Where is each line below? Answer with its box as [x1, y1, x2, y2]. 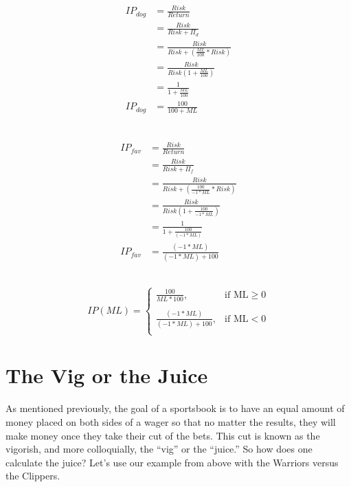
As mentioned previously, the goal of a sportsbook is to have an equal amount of [5, 401, 345, 415]
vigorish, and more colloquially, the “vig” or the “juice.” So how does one [5, 442, 313, 456]
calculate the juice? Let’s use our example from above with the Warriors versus [5, 455, 339, 469]
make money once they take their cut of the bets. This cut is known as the [5, 428, 320, 442]
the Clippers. [5, 468, 60, 483]
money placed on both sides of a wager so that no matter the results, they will [5, 414, 336, 429]
